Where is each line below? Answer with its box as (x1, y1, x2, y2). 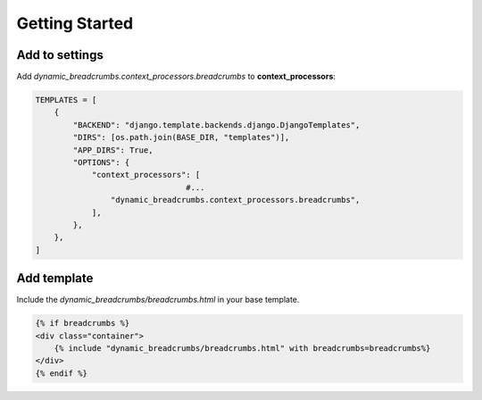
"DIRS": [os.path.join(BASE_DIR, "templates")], (72, 132, 290, 143)
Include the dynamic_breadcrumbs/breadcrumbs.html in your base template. (16, 295, 300, 305)
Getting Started (16, 13, 134, 33)
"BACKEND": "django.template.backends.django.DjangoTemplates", (72, 120, 361, 129)
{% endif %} (35, 368, 88, 379)
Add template (16, 271, 94, 286)
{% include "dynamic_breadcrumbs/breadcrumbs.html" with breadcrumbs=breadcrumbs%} (54, 344, 431, 353)
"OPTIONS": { (72, 157, 130, 167)
